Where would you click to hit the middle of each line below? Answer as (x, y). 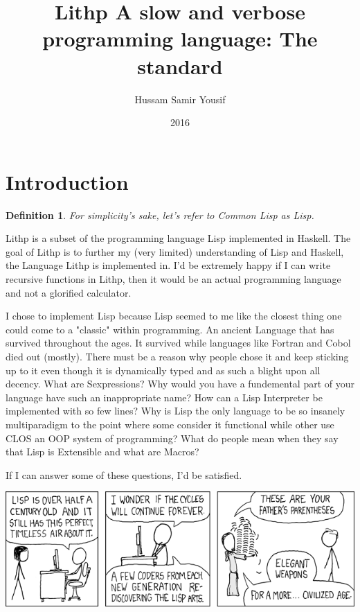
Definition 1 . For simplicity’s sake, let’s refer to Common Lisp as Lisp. (160, 215)
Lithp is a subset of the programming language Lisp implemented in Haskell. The (178, 238)
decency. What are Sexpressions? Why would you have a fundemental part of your (180, 384)
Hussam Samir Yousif (180, 99)
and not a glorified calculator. (69, 292)
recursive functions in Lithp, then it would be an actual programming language (173, 279)
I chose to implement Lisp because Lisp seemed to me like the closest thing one (174, 316)
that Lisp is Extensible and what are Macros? (102, 452)
